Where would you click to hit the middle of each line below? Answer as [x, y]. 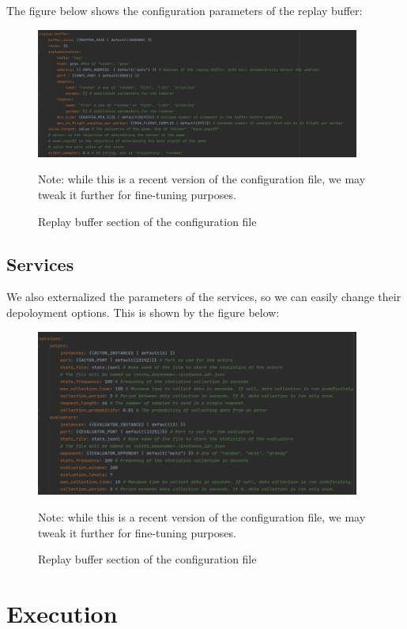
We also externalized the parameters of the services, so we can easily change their [204, 297]
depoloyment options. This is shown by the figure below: [143, 313]
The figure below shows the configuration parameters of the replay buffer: [185, 10]
